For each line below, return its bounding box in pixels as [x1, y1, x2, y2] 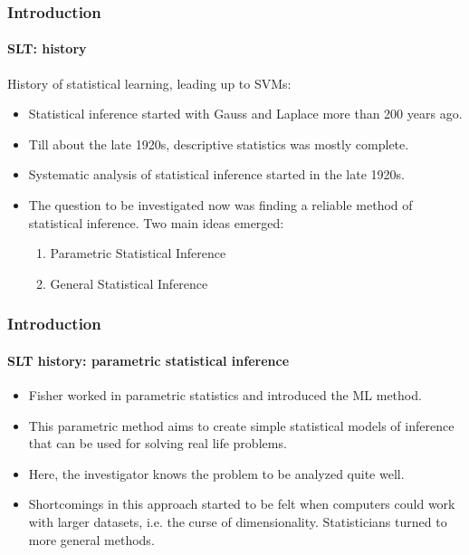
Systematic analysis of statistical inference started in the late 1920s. [28, 165, 405, 184]
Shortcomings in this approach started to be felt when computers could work [28, 494, 455, 513]
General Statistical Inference [50, 273, 208, 292]
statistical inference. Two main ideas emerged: [28, 213, 284, 232]
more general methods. [28, 530, 155, 549]
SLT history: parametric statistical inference [7, 350, 290, 369]
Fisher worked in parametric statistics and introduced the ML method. [28, 386, 422, 405]
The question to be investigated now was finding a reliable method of [28, 196, 413, 215]
